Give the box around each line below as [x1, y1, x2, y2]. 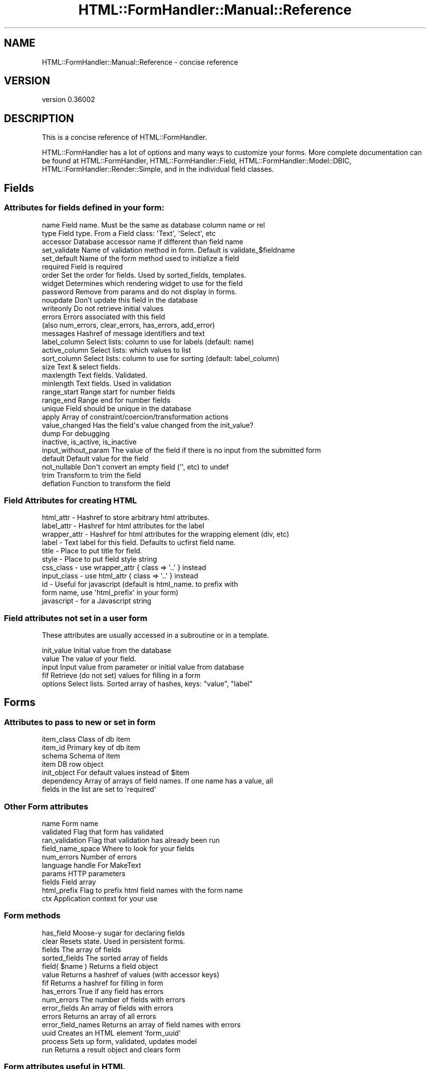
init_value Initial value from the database [42, 646, 171, 654]
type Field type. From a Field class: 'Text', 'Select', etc [42, 229, 216, 237]
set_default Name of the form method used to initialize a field [42, 254, 240, 262]
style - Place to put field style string [42, 555, 157, 564]
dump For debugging [42, 429, 110, 438]
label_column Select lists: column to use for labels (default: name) [42, 337, 254, 346]
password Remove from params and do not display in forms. [42, 287, 237, 296]
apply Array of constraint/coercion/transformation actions [42, 412, 229, 421]
